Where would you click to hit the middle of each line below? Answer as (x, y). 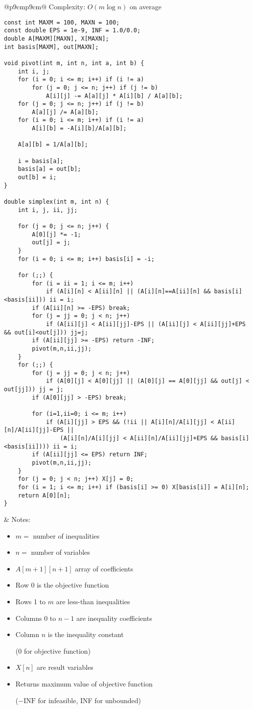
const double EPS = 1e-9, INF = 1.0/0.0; (72, 31)
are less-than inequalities (93, 601)
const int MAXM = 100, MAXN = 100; (62, 22)
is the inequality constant (86, 634)
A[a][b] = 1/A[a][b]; (53, 145)
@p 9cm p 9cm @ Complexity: (45, 6)
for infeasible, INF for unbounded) (89, 700)
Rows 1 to (31, 601)
